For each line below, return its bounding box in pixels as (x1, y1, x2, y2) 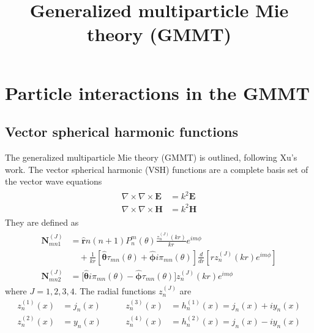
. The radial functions (74, 285, 156, 297)
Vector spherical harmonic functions (5, 122, 239, 141)
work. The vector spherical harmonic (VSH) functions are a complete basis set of (5, 163, 308, 175)
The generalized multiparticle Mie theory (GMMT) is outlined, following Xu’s (5, 150, 297, 163)
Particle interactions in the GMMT (5, 80, 310, 105)
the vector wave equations (5, 175, 102, 188)
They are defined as (5, 215, 79, 228)
